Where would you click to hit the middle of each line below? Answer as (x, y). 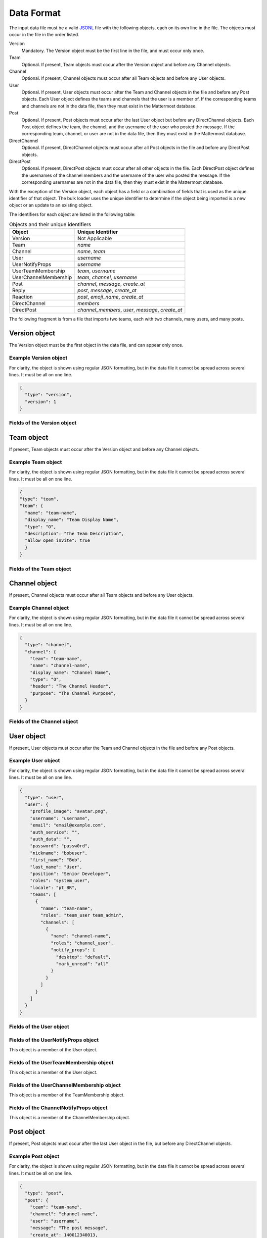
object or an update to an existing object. (51, 205)
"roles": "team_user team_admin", (82, 915)
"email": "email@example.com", (68, 825)
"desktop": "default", (84, 957)
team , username (96, 271)
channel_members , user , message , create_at (130, 310)
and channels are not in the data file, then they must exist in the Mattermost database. (109, 106)
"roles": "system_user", (60, 881)
